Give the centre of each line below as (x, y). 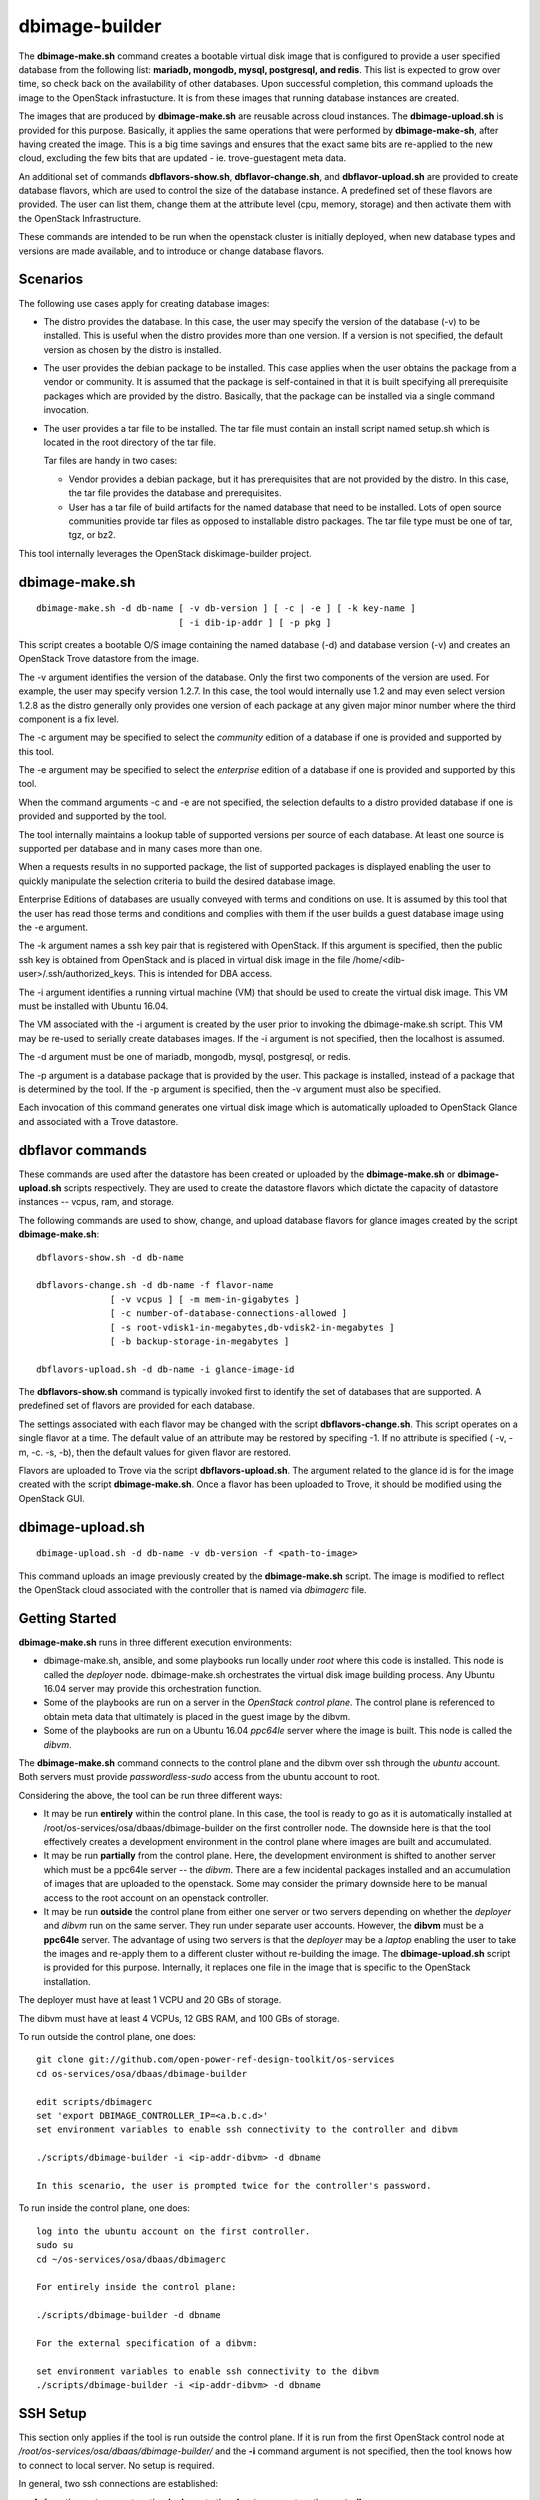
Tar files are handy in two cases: (110, 461)
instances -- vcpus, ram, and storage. (96, 1202)
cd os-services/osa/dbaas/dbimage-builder (142, 2073)
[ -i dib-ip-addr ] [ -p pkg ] (255, 622)
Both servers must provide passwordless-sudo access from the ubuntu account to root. (199, 1777)
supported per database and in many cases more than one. (140, 849)
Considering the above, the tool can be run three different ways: (150, 1795)
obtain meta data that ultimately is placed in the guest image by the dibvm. (197, 1716)
